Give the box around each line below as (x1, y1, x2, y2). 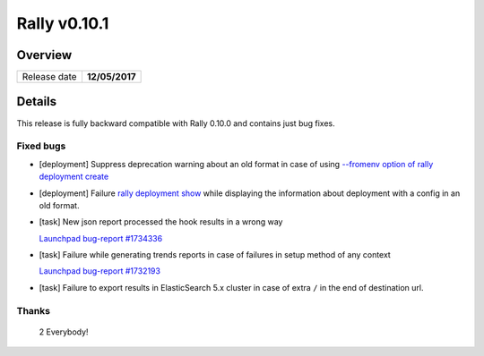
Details (16, 94, 57, 109)
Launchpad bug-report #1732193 (39, 266, 161, 276)
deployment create (39, 171, 109, 182)
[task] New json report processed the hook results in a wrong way (39, 216, 283, 227)
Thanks (16, 304, 51, 317)
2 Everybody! (39, 326, 89, 337)
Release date (22, 71, 77, 83)
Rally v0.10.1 (16, 13, 109, 33)
